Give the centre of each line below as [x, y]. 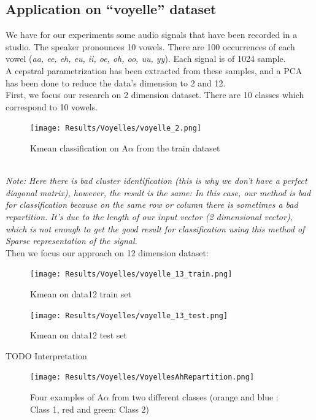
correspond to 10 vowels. [52, 106]
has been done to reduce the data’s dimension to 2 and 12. [116, 82]
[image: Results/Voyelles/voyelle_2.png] [116, 128]
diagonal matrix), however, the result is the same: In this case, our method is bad [158, 192]
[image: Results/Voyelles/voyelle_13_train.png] [131, 274]
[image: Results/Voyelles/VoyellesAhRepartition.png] [142, 377]
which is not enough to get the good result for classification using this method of [155, 228]
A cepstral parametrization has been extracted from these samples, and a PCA [154, 70]
